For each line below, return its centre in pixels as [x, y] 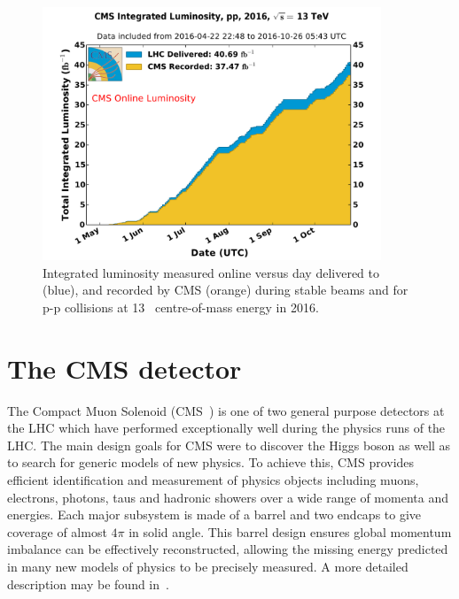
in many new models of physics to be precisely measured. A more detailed [208, 567]
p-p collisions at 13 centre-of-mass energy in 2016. [181, 307]
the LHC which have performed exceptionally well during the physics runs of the [226, 428]
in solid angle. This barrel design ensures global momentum [290, 531]
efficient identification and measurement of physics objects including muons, [213, 480]
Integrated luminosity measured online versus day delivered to [211, 272]
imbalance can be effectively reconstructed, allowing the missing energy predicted [228, 549]
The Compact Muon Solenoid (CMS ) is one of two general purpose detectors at [226, 410]
